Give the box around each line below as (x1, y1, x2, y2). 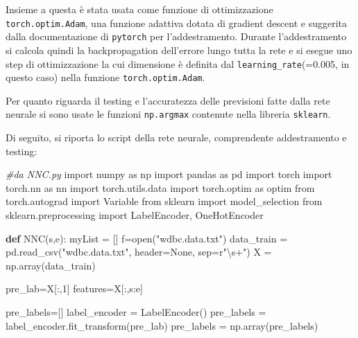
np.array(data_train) (6, 258, 96, 272)
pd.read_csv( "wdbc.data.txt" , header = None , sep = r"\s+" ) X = (6, 244, 272, 259)
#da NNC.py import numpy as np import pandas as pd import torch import (6, 167, 332, 181)
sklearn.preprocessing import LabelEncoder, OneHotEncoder (6, 208, 264, 222)
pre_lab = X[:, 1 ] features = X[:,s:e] (6, 281, 143, 296)
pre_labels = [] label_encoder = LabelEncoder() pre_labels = (6, 305, 266, 319)
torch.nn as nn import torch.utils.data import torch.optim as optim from (6, 180, 315, 195)
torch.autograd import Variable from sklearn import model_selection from (6, 194, 323, 208)
